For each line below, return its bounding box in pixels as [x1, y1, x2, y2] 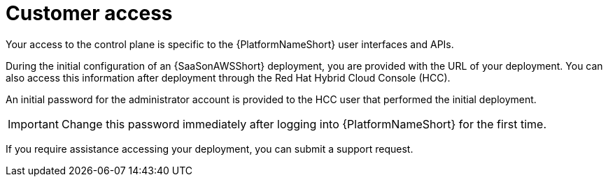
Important [8, 116, 59, 131]
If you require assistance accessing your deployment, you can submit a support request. [6, 142, 413, 155]
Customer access [6, 1, 173, 25]
